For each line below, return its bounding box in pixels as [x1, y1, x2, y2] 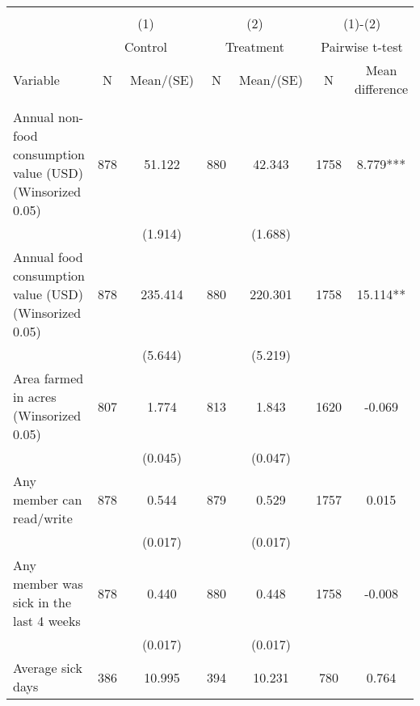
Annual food [13, 247, 83, 266]
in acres [13, 387, 57, 406]
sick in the [13, 593, 72, 611]
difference [354, 79, 409, 98]
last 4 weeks [13, 611, 81, 630]
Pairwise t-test [321, 37, 403, 56]
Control [124, 37, 167, 56]
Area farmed [13, 369, 84, 387]
